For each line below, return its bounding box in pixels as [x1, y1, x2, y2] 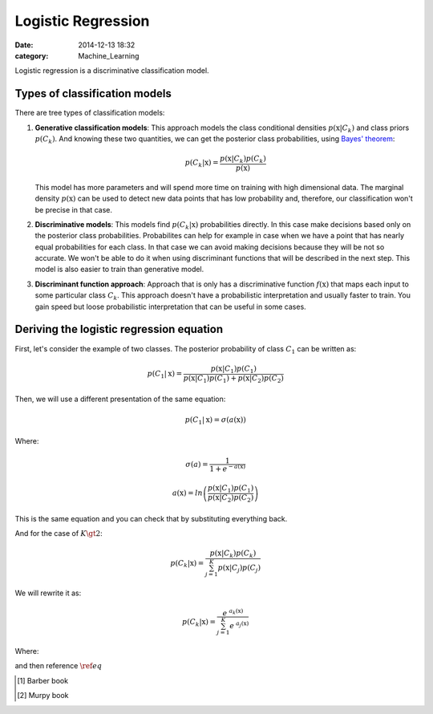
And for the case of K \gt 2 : [14, 529, 103, 538]
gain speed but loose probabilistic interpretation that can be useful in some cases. [34, 302, 306, 311]
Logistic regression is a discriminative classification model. [14, 66, 209, 75]
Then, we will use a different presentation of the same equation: [14, 394, 226, 404]
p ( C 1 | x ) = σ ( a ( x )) [184, 416, 246, 427]
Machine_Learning [78, 51, 140, 60]
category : [14, 51, 49, 60]
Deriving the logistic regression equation [14, 323, 224, 336]
